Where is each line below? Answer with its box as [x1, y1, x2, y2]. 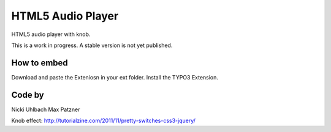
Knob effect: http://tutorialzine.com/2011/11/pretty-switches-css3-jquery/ [11, 117, 196, 125]
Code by [11, 89, 44, 100]
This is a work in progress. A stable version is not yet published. [11, 42, 173, 49]
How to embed [11, 57, 69, 68]
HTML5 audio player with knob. [11, 31, 91, 38]
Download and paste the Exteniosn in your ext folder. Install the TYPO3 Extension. [11, 73, 219, 81]
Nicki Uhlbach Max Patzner [11, 106, 80, 113]
